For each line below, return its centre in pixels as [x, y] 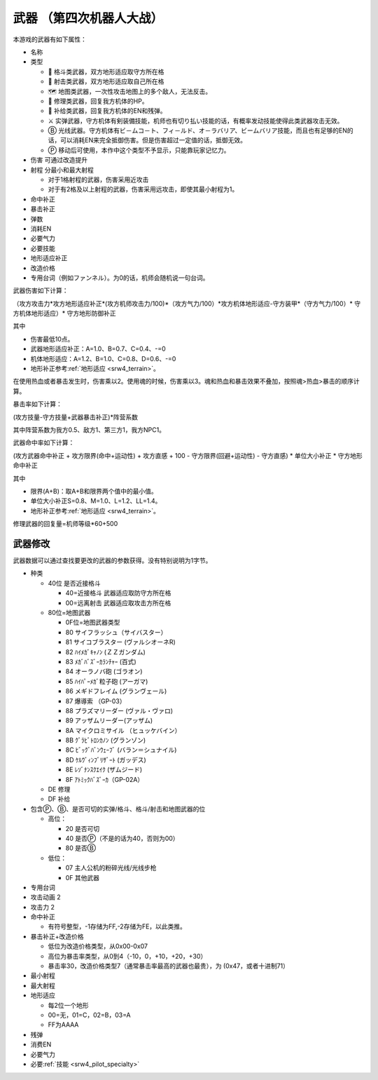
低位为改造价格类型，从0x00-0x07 [98, 946]
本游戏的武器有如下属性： [50, 39]
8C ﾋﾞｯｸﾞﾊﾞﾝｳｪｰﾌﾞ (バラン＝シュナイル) [121, 750]
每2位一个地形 [68, 1005]
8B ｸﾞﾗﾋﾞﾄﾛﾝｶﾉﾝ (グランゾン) [106, 741]
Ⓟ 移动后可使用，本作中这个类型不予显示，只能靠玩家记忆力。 [139, 150]
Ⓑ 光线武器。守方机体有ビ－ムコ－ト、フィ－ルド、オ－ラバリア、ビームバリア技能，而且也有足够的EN [198, 130]
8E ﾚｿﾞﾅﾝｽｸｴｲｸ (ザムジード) [104, 770]
